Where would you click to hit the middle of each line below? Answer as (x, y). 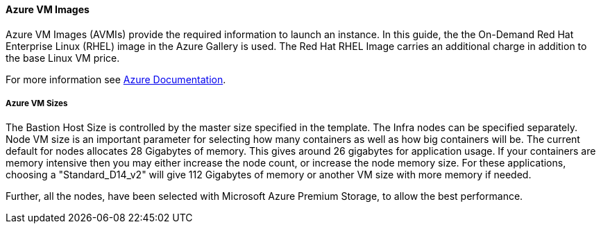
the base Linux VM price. (63, 58)
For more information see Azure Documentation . (116, 79)
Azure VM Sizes (37, 103)
